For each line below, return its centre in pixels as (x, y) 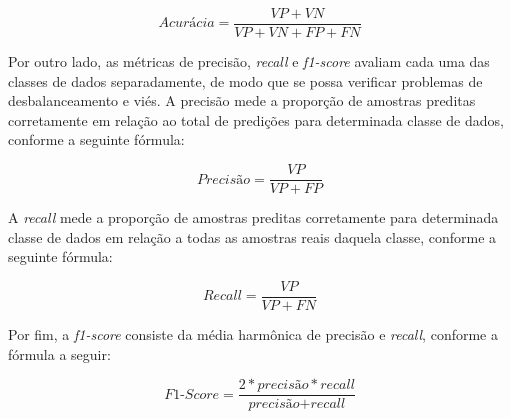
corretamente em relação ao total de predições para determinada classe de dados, (256, 119)
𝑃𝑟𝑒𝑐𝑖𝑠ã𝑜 (223, 179)
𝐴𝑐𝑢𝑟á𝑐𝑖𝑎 (186, 23)
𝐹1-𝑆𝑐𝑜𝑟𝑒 (192, 394)
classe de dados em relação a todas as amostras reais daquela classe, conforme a (252, 236)
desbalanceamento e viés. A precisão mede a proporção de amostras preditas (242, 100)
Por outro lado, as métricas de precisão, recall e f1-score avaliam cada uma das (249, 61)
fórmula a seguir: (59, 353)
